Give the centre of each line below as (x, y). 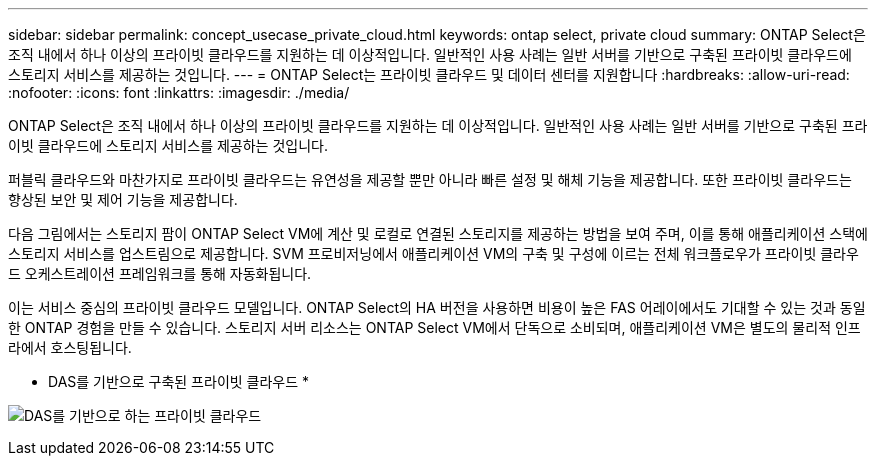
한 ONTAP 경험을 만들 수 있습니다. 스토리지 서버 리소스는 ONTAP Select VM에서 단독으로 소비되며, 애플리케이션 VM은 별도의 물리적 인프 (434, 327)
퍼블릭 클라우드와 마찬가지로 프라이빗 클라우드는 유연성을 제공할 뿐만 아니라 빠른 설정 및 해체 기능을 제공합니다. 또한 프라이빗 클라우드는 (430, 179)
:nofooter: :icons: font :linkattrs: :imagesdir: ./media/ (179, 92)
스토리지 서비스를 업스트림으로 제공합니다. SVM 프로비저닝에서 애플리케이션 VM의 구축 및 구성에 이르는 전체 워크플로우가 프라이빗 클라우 (433, 253)
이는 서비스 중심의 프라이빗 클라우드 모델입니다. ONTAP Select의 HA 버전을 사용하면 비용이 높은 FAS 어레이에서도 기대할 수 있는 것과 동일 (437, 307)
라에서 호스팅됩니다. (70, 347)
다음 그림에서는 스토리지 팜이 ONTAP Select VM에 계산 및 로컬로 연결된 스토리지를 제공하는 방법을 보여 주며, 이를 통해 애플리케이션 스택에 (438, 233)
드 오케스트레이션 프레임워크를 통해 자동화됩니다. (160, 273)
